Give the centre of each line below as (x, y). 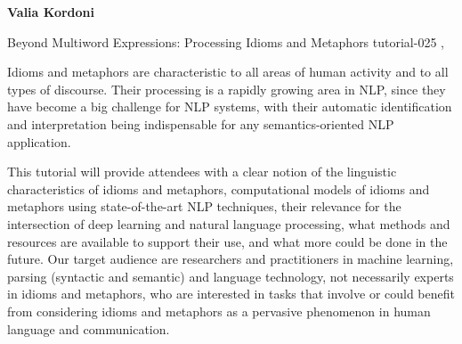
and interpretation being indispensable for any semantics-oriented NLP (201, 123)
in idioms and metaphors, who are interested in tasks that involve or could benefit (231, 294)
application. (39, 141)
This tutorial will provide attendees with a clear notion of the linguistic (202, 172)
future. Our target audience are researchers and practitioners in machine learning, (231, 259)
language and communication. (89, 328)
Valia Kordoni (51, 12)
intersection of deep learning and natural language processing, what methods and (229, 223)
